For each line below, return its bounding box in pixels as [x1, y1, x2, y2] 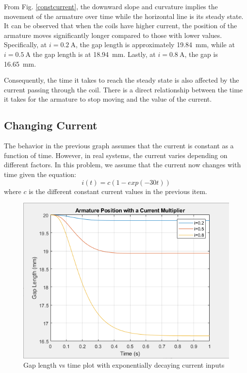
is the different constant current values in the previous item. [29, 186, 207, 196]
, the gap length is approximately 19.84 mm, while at [75, 39, 235, 50]
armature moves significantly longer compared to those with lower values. [4, 30, 222, 40]
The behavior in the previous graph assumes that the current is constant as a [4, 141, 234, 151]
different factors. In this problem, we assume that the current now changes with [4, 160, 241, 170]
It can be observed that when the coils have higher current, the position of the [4, 20, 237, 31]
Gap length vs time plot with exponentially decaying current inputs [23, 360, 225, 370]
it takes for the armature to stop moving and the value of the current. [4, 94, 212, 104]
